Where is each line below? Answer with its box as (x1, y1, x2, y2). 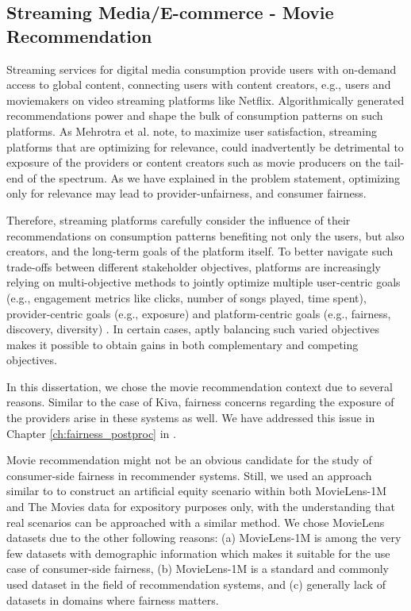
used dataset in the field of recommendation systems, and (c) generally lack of (6, 576, 386, 592)
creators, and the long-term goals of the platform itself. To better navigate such (6, 243, 394, 259)
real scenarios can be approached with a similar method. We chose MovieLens (6, 513, 385, 530)
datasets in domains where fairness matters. (6, 591, 219, 608)
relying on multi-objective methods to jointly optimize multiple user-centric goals (6, 274, 401, 290)
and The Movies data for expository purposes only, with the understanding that (6, 498, 395, 515)
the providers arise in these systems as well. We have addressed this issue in (6, 409, 375, 426)
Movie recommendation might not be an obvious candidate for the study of (6, 452, 372, 468)
